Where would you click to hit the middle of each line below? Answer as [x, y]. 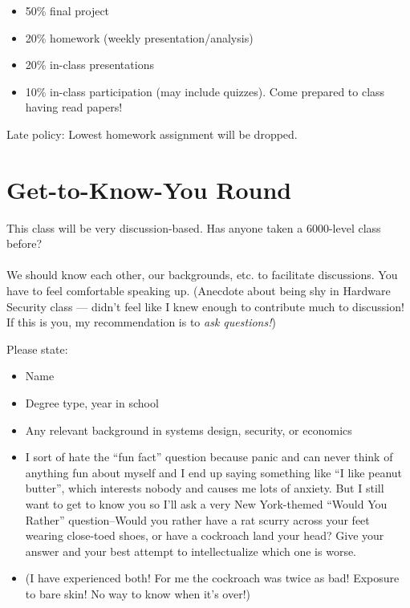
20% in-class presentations [89, 65]
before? [24, 243]
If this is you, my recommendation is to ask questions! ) [141, 322]
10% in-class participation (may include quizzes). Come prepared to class [205, 91]
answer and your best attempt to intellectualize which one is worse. [191, 551]
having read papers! [74, 107]
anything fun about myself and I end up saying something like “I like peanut [214, 472]
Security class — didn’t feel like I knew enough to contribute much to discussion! [205, 306]
